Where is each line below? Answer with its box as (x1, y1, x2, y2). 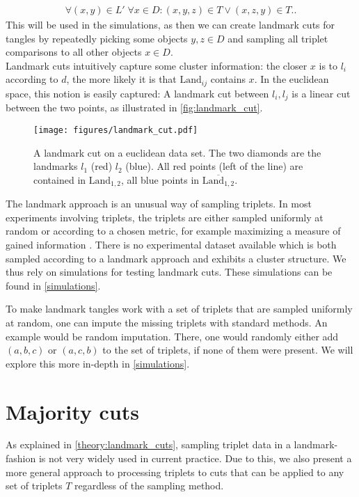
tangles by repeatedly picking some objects (6, 31, 188, 45)
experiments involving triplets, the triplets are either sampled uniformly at (6, 210, 324, 224)
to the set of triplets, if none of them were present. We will (102, 342, 353, 357)
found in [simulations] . (6, 278, 101, 292)
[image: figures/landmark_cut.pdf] (33, 125, 198, 135)
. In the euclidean (254, 72, 329, 86)
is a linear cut (292, 86, 351, 100)
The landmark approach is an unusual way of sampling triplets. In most (6, 196, 312, 211)
